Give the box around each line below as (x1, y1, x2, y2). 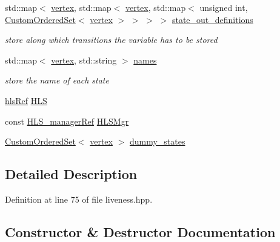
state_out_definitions (172, 13, 253, 25)
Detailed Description (5, 165, 138, 183)
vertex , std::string (51, 53, 117, 66)
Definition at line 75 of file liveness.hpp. (5, 192, 153, 205)
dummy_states (129, 135, 185, 148)
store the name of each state (5, 74, 109, 87)
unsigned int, (199, 1, 248, 13)
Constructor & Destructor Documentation (5, 222, 276, 241)
